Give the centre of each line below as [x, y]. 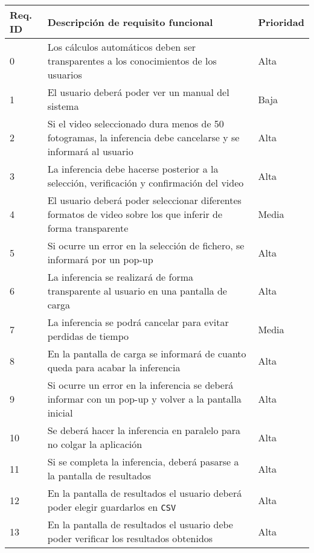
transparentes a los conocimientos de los [132, 61]
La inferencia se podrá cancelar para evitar [138, 322]
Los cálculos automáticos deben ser [122, 47]
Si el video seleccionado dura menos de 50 [136, 123]
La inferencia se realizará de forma [120, 277]
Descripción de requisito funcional [130, 22]
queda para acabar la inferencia [114, 367]
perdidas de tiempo [88, 336]
